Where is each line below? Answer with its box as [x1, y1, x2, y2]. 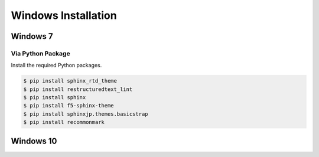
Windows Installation [11, 9, 118, 22]
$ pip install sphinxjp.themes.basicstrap [23, 110, 148, 117]
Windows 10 [11, 136, 57, 146]
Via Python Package [11, 49, 70, 57]
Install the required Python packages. [11, 62, 102, 69]
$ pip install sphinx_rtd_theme [23, 77, 118, 84]
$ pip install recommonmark [23, 119, 105, 126]
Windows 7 [11, 31, 53, 41]
